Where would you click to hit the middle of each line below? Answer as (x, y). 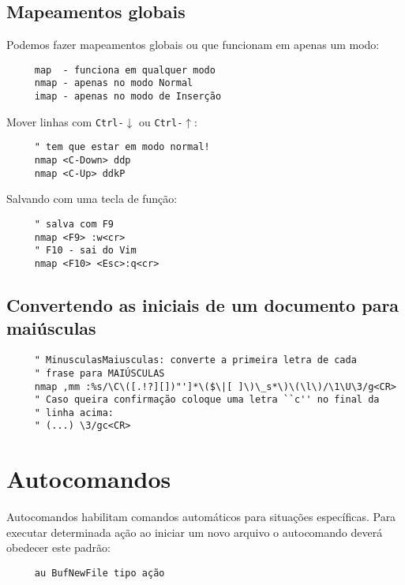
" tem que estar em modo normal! (122, 147)
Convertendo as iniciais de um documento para (203, 305)
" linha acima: (74, 412)
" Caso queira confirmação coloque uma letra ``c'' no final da (207, 400)
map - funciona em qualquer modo (125, 70)
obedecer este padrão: (58, 547)
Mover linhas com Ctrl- (65, 121)
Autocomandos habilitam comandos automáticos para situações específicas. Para (201, 517)
